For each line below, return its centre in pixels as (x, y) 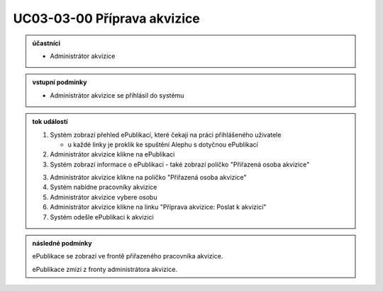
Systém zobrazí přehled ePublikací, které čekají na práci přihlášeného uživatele (166, 135)
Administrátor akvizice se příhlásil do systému (117, 95)
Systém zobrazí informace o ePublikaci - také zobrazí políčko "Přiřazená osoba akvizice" (180, 164)
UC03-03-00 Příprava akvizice (106, 18)
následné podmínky (62, 244)
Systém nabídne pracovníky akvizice (104, 187)
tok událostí (50, 122)
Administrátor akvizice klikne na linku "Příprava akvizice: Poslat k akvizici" (158, 207)
